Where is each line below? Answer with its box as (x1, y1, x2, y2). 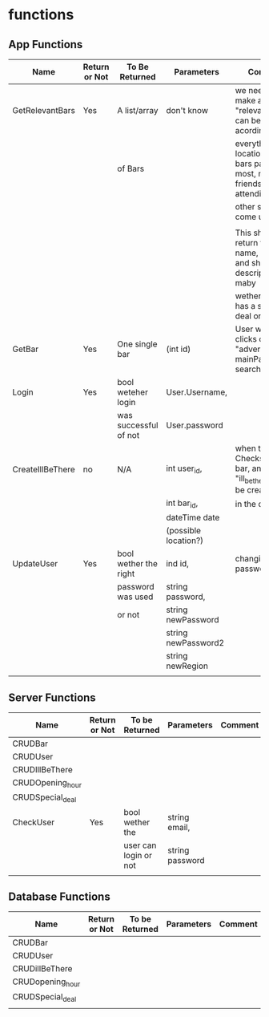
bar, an (235, 463, 262, 474)
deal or (235, 310, 262, 322)
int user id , (166, 463, 203, 476)
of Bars (117, 163, 145, 174)
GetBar (12, 343, 38, 355)
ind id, (166, 558, 190, 569)
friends (235, 178, 263, 189)
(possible (166, 525, 202, 537)
